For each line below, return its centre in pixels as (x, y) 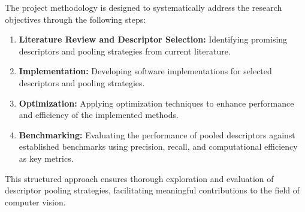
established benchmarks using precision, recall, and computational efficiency (158, 146)
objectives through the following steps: (76, 19)
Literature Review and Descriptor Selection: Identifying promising (153, 39)
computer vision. (35, 202)
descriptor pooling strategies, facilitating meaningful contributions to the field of (152, 190)
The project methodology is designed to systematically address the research (144, 7)
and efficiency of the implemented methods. (99, 115)
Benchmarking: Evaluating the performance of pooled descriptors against (157, 134)
